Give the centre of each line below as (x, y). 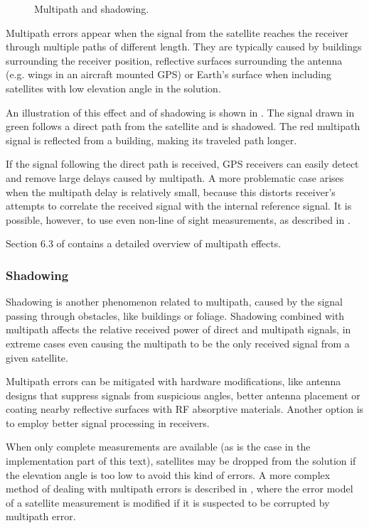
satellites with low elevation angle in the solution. (113, 88)
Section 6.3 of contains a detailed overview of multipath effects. (144, 243)
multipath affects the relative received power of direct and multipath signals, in (178, 329)
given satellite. (37, 357)
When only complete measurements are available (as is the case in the (158, 447)
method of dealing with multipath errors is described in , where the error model (180, 489)
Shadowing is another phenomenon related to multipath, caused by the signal (175, 302)
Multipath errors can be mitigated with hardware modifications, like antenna (173, 381)
